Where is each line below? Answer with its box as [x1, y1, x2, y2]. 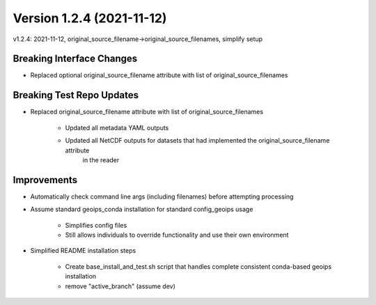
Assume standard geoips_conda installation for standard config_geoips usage [30, 205, 253, 214]
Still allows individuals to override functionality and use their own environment [65, 230, 289, 239]
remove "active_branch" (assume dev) [65, 282, 175, 290]
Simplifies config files [65, 221, 127, 229]
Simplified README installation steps [30, 247, 136, 255]
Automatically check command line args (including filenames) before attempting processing [30, 192, 294, 201]
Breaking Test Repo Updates [13, 89, 139, 101]
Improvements [13, 174, 78, 186]
